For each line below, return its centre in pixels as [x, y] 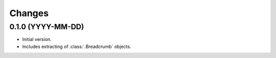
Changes [29, 13]
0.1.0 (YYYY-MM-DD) [47, 27]
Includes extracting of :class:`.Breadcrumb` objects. [77, 46]
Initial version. [37, 39]
